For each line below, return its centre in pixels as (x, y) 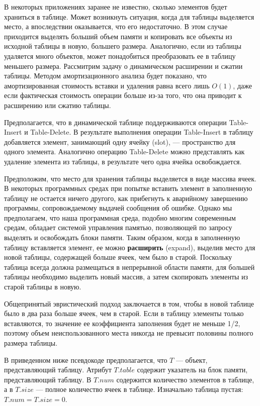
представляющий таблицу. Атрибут (58, 370)
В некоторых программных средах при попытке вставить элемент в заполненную (128, 188)
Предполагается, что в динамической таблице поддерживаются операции (115, 122)
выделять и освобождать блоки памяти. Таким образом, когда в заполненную (122, 237)
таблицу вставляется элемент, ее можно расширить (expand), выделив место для (130, 247)
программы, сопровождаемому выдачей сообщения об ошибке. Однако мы (118, 208)
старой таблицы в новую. (43, 287)
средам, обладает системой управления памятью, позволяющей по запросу (118, 227)
